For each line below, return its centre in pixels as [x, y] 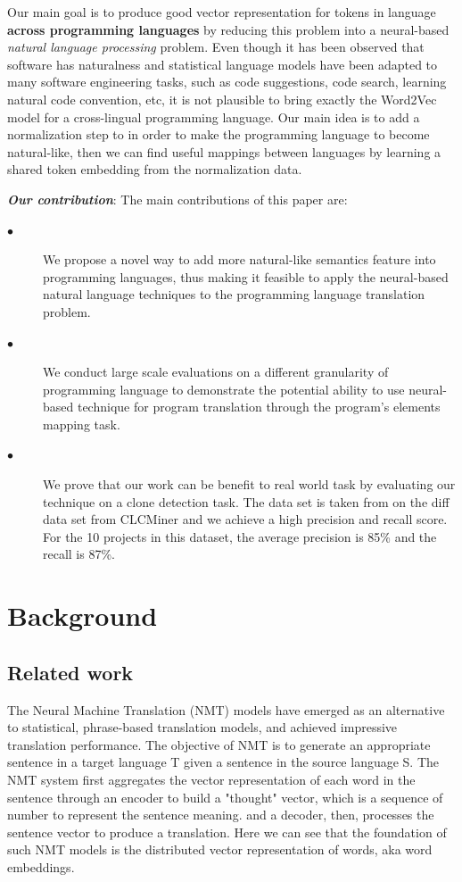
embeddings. [41, 866]
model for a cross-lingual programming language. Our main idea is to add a [214, 116]
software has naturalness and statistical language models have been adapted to [223, 64]
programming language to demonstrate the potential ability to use [224, 389]
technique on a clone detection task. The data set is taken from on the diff [246, 501]
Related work [70, 672]
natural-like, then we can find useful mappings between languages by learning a [224, 151]
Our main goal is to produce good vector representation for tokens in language [222, 12]
